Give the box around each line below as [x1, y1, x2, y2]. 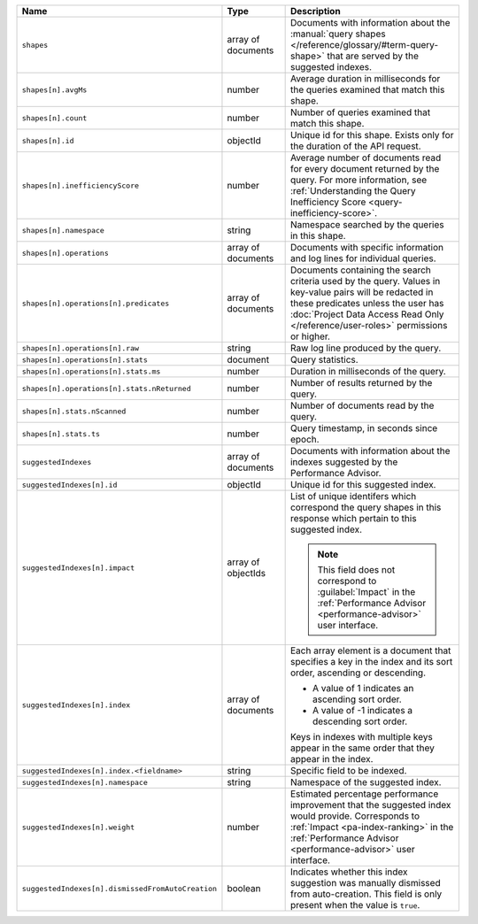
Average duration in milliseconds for [289, 73, 441, 84]
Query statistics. [289, 354, 358, 366]
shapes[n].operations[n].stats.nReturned [21, 383, 191, 393]
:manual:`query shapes [289, 27, 386, 40]
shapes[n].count [21, 113, 88, 123]
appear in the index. [289, 753, 374, 765]
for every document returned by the [289, 163, 440, 174]
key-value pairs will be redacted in [289, 286, 434, 298]
